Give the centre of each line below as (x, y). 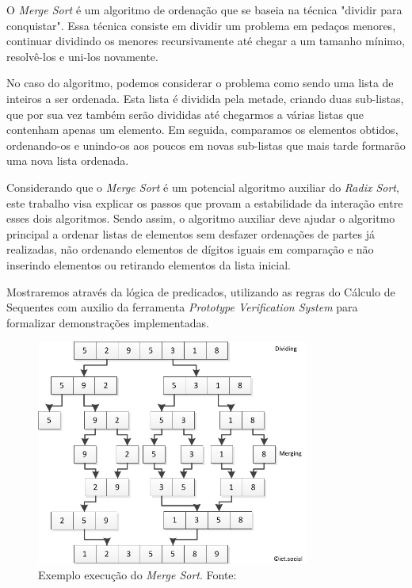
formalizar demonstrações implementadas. (108, 322)
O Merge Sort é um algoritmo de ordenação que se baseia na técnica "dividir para (204, 10)
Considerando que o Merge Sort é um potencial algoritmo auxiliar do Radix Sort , (203, 187)
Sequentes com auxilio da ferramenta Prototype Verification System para (182, 307)
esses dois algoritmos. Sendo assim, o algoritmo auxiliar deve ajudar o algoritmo (201, 218)
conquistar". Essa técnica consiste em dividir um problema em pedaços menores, (201, 25)
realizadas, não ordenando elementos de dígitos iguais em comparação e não (190, 249)
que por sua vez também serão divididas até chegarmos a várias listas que (185, 114)
